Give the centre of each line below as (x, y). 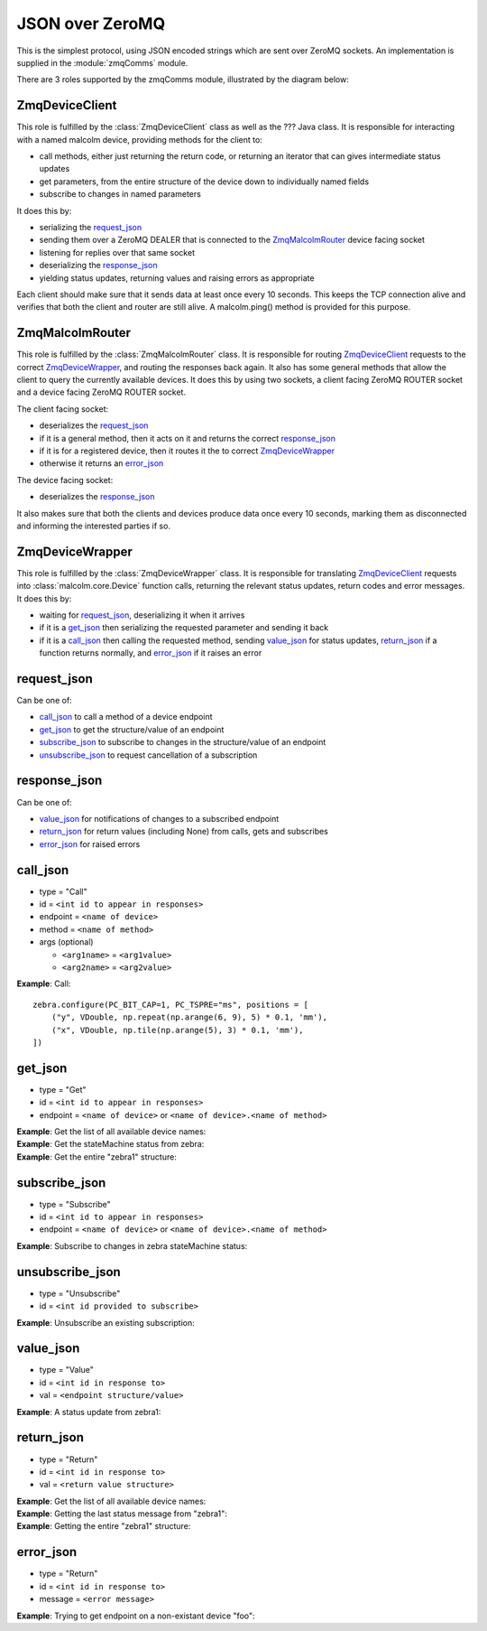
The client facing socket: (63, 409)
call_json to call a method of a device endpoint (126, 717)
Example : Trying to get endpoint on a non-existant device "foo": (136, 1616)
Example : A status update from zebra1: (89, 1412)
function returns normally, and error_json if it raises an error (151, 653)
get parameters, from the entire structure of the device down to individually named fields (204, 182)
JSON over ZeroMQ (91, 23)
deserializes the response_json (97, 497)
